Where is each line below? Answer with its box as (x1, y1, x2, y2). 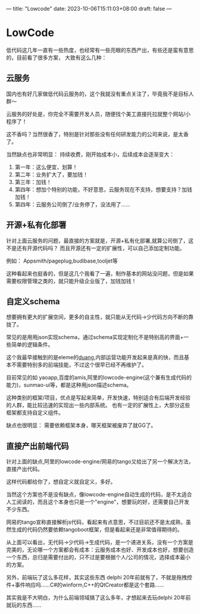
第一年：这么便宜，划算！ (14, 163, 78, 170)
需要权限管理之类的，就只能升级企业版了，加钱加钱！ (6, 277, 137, 285)
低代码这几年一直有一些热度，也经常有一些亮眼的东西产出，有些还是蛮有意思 (6, 46, 194, 53)
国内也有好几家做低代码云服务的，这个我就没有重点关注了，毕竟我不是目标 (6, 90, 189, 97)
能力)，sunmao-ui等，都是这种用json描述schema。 (6, 381, 132, 389)
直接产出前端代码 (6, 441, 69, 451)
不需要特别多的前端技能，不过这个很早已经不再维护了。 (11, 361, 147, 368)
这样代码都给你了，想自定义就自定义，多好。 (6, 478, 116, 485)
